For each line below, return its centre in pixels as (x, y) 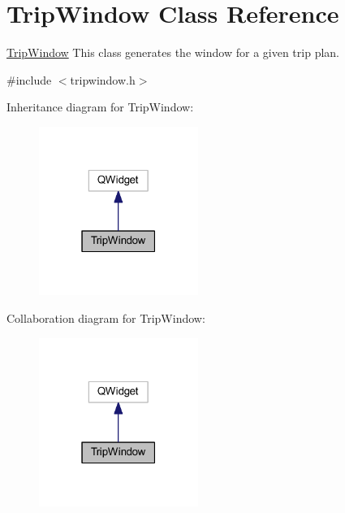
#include (29, 79)
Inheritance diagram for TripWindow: (100, 107)
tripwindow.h (103, 79)
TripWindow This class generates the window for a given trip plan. (173, 52)
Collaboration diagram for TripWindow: (106, 317)
